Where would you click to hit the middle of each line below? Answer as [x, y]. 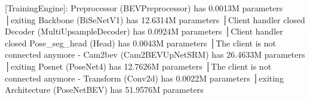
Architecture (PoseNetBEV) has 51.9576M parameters [104, 90]
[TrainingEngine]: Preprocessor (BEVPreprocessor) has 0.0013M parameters [144, 8]
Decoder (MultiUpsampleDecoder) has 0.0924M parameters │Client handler [144, 31]
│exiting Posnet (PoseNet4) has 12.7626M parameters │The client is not [138, 66]
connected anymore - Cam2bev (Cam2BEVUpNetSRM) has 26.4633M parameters [155, 54]
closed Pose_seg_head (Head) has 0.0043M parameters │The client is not [140, 43]
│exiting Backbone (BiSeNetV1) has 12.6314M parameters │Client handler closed [155, 19]
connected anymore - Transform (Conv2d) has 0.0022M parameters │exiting [144, 78]
